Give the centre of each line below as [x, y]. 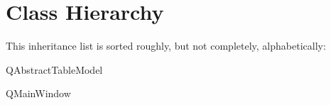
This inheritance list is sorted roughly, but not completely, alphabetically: [166, 46]
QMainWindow [38, 93]
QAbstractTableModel [54, 69]
